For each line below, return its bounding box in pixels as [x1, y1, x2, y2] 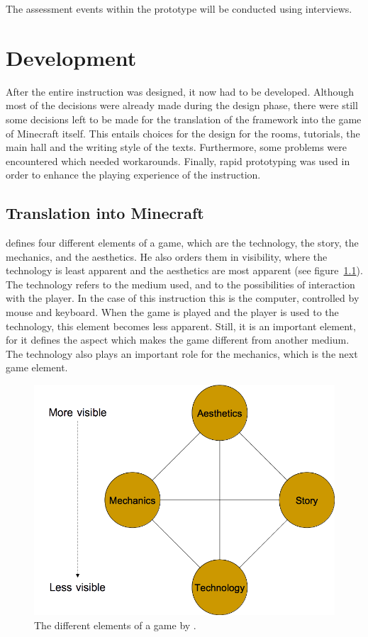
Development [6, 43, 137, 72]
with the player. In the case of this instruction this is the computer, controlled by [6, 291, 359, 305]
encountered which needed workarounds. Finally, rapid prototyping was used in [6, 153, 350, 168]
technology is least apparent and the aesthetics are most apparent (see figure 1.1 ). [6, 263, 363, 278]
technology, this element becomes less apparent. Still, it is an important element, [6, 318, 356, 333]
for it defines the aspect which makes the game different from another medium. [6, 332, 350, 347]
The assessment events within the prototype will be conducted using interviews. [6, 1, 352, 16]
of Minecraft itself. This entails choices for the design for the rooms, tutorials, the [6, 125, 360, 140]
